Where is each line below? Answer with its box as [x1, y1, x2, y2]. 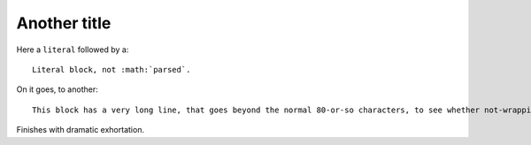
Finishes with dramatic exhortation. [16, 125, 145, 135]
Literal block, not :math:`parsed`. [32, 65, 191, 74]
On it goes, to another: [16, 84, 98, 95]
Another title [16, 13, 112, 33]
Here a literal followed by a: [16, 44, 129, 55]
